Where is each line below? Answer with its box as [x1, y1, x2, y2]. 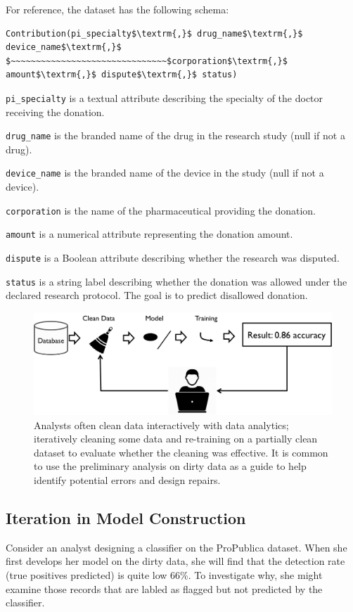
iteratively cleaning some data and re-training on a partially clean [34, 431, 318, 446]
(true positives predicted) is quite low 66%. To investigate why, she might [6, 568, 323, 582]
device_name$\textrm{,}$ [6, 42, 122, 53]
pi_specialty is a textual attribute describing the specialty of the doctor [6, 90, 323, 105]
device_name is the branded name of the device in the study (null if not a [6, 165, 324, 180]
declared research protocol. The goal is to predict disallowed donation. [6, 288, 308, 302]
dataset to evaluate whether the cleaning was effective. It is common [34, 445, 328, 459]
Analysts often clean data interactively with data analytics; [34, 417, 289, 432]
